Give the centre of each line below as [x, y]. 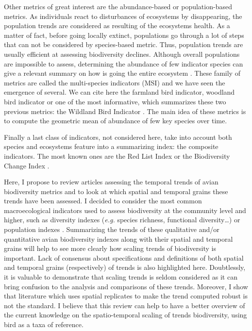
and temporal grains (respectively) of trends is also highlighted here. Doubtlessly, [125, 267]
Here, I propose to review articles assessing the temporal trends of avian [111, 182]
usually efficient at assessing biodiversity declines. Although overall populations [122, 54]
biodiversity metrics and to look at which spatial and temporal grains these [116, 191]
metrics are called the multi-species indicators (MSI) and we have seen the [115, 82]
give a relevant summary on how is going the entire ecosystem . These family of [122, 73]
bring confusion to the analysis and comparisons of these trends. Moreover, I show [126, 286]
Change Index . [27, 165]
